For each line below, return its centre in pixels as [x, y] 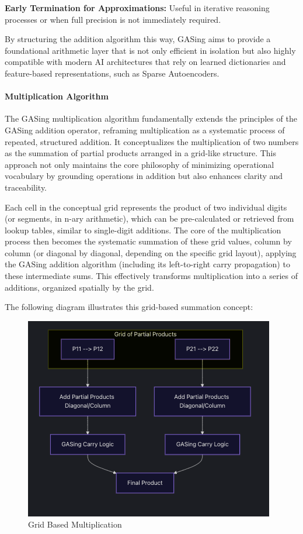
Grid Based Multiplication [75, 524]
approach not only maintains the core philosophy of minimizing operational [140, 164]
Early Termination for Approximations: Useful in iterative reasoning [137, 8]
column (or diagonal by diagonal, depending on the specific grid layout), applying [151, 252]
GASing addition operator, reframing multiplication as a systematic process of [145, 130]
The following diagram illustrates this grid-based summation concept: [129, 307]
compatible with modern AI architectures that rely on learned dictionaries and [145, 62]
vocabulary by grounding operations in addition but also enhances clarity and [144, 176]
